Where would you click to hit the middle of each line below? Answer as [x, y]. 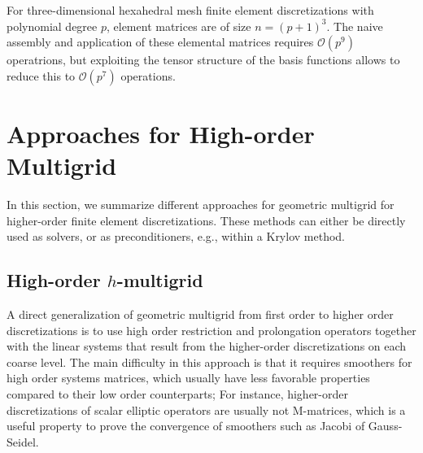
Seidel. [23, 441]
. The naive [355, 26]
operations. [148, 75]
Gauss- [385, 426]
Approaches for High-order [161, 133]
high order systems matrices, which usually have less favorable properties [188, 378]
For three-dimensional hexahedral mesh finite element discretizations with [190, 10]
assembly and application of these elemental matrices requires [160, 42]
